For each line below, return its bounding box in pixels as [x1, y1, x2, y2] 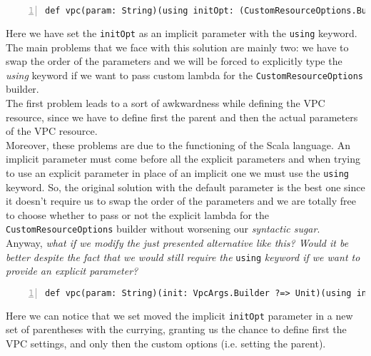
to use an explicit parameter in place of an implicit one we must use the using [6, 165, 349, 180]
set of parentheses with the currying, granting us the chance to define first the [6, 322, 347, 337]
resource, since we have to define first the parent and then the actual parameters [6, 109, 358, 124]
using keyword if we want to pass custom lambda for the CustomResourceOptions [6, 67, 363, 82]
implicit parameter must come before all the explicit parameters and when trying [6, 151, 360, 166]
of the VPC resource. [6, 123, 98, 138]
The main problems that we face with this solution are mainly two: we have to [6, 39, 349, 54]
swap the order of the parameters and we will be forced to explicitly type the [6, 54, 342, 68]
